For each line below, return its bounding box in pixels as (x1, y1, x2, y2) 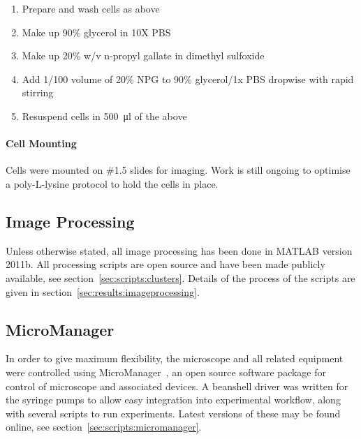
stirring (22, 85, 54, 100)
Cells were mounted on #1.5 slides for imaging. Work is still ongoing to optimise (6, 163, 351, 177)
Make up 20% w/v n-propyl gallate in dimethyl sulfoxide (22, 48, 265, 63)
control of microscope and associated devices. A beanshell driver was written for (6, 378, 348, 393)
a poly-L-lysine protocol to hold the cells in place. (6, 176, 219, 191)
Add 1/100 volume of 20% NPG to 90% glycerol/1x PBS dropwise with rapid (22, 71, 354, 86)
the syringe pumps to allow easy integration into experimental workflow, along (6, 392, 341, 407)
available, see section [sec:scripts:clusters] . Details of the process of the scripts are (6, 270, 355, 285)
